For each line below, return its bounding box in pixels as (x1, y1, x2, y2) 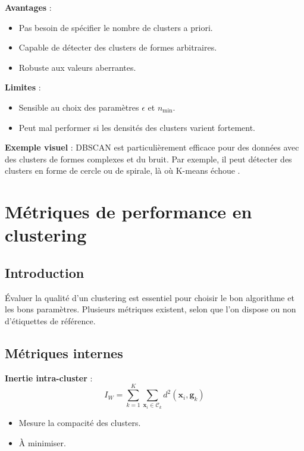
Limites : (5, 81, 41, 93)
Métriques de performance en (5, 199, 252, 224)
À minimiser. (18, 436, 66, 449)
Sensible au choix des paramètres (18, 101, 139, 113)
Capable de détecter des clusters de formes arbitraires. (18, 41, 217, 54)
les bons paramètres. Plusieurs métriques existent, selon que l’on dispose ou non (5, 303, 296, 315)
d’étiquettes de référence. (5, 314, 96, 327)
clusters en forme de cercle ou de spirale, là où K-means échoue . (5, 164, 240, 177)
